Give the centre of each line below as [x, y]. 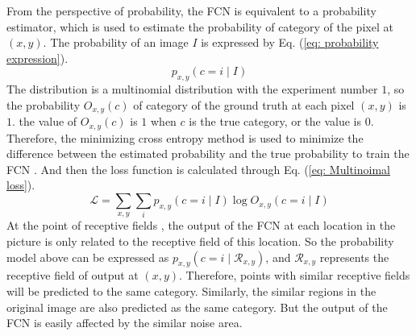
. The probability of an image [116, 42]
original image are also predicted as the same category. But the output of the [197, 307]
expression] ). [37, 58]
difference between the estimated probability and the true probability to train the [208, 153]
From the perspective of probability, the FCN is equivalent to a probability [191, 10]
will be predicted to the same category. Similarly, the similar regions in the [191, 291]
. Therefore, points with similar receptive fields [295, 275]
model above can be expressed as [88, 257]
